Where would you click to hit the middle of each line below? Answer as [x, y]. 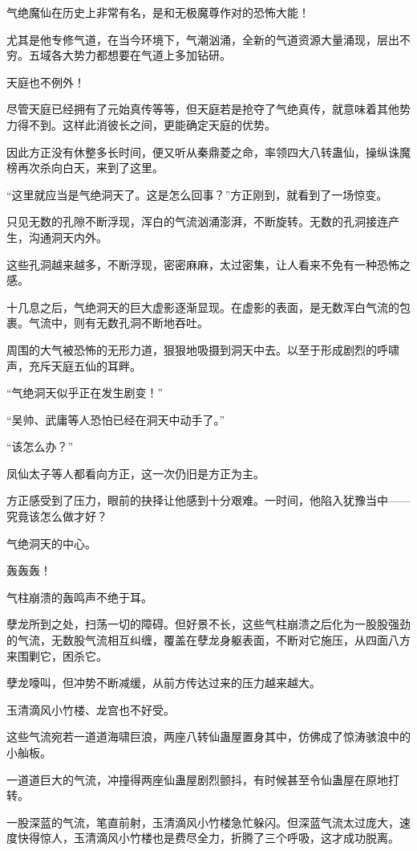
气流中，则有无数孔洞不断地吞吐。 [118, 323]
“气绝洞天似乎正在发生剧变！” [85, 393]
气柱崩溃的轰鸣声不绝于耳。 [79, 597]
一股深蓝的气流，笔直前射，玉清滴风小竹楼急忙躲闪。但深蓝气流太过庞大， [203, 822]
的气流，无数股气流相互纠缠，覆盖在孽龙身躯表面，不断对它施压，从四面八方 [208, 640]
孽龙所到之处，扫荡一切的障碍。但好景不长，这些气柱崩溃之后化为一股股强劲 [208, 624]
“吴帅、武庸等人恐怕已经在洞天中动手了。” [116, 419]
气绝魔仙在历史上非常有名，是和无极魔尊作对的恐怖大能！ [158, 12]
